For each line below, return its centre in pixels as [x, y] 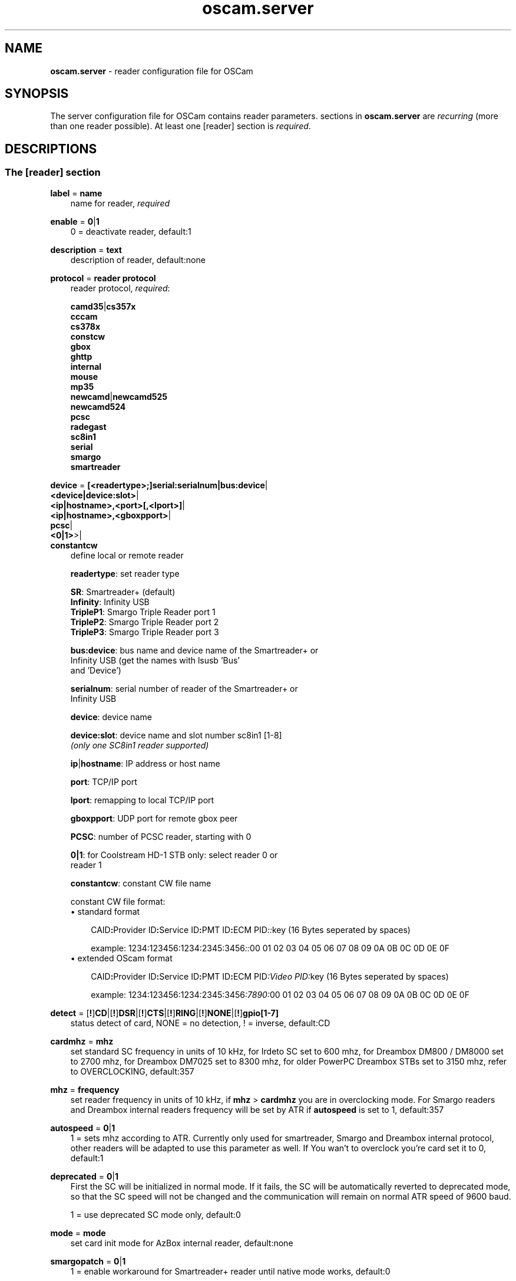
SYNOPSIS [37, 94]
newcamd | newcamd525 [119, 396]
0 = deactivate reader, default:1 [131, 231]
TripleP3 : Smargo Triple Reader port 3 [145, 632]
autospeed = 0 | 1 [83, 1128]
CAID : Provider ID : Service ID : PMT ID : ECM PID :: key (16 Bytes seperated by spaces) [251, 929]
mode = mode [78, 1233]
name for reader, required [120, 203]
